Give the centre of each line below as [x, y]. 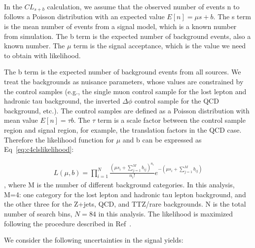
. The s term [232, 17]
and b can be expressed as [162, 139]
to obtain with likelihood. [42, 55]
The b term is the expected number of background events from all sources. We [123, 72]
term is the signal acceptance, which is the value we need [160, 46]
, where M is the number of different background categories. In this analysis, [119, 185]
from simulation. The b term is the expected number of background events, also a [127, 36]
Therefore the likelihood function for [59, 139]
